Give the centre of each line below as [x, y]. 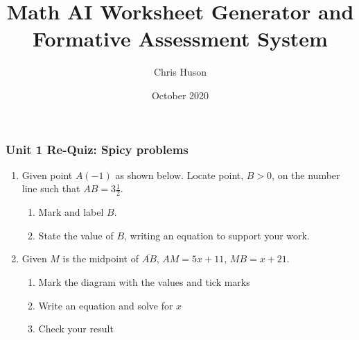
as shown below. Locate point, [179, 175]
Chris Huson [180, 72]
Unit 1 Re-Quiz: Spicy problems [97, 149]
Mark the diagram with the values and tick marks [144, 282]
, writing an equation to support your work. [217, 235]
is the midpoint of [100, 258]
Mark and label [71, 212]
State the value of [76, 235]
